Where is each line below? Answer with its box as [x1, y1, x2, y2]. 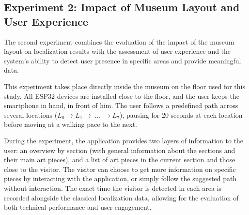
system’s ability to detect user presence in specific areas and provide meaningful [4, 55, 241, 65]
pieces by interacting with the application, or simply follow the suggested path [4, 173, 237, 184]
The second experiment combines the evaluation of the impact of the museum [4, 36, 234, 46]
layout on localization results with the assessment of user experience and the [4, 46, 231, 56]
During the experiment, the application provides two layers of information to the [4, 135, 244, 145]
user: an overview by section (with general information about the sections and [4, 145, 235, 155]
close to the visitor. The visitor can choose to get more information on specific [4, 164, 236, 174]
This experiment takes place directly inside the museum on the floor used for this [4, 81, 245, 91]
